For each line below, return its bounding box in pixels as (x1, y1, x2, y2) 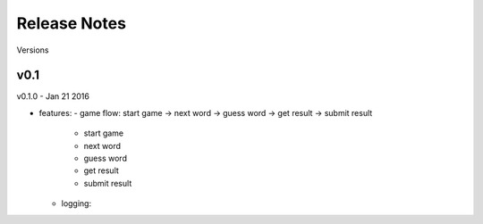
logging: (61, 198, 92, 209)
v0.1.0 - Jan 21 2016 (16, 91, 89, 102)
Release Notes (16, 13, 127, 33)
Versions (16, 45, 49, 55)
